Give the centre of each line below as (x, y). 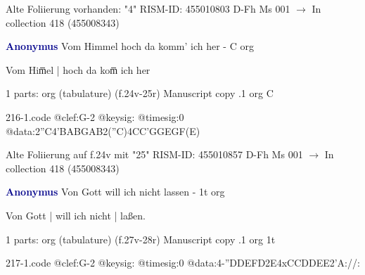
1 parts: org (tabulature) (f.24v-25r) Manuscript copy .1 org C (140, 93)
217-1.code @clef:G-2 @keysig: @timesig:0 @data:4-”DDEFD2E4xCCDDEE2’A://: (183, 263)
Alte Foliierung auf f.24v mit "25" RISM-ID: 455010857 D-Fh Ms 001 (154, 154)
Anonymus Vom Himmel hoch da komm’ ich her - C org (130, 46)
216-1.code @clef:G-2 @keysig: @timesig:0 (95, 116)
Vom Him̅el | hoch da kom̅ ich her (78, 69)
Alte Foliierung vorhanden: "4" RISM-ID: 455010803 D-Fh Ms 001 (148, 8)
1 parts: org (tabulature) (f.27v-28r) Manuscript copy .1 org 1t (141, 239)
